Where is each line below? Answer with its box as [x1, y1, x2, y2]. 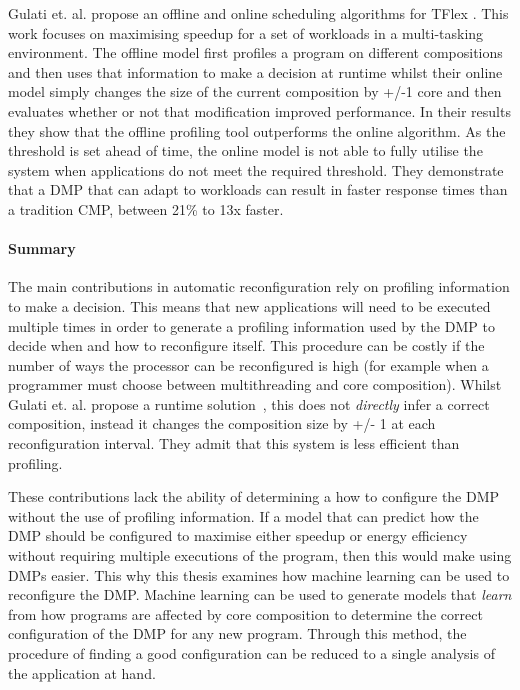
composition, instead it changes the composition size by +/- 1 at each [8, 413, 436, 434]
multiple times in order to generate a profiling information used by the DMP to [8, 315, 495, 336]
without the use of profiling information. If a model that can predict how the [8, 505, 479, 526]
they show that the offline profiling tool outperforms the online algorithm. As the [8, 120, 506, 141]
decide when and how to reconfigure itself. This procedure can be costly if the [8, 335, 485, 356]
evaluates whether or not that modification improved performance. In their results [8, 100, 511, 121]
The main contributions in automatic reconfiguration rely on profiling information [8, 276, 510, 297]
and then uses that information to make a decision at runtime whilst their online [8, 61, 503, 82]
